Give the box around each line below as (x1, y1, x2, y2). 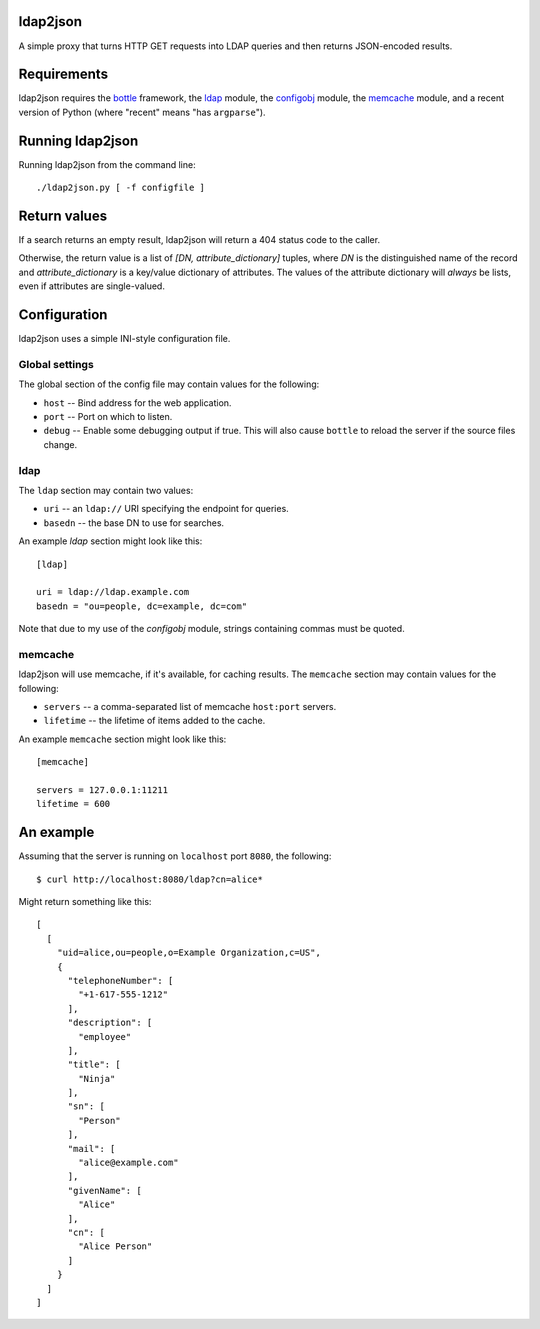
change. (43, 438, 78, 450)
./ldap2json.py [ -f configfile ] (36, 182, 205, 194)
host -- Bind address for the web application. (43, 396, 232, 409)
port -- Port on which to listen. (43, 411, 173, 423)
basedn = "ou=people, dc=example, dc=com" (36, 600, 248, 612)
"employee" (78, 1031, 132, 1042)
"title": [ (67, 1059, 121, 1070)
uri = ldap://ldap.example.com (36, 586, 190, 598)
